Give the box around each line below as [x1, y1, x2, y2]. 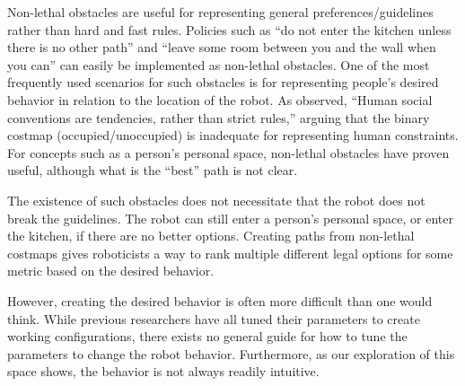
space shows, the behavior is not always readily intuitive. [7, 362, 320, 381]
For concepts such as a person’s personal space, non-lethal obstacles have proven [7, 143, 450, 162]
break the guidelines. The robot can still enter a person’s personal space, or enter [7, 208, 453, 227]
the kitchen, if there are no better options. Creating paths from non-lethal [7, 226, 415, 245]
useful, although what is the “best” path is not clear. [7, 161, 298, 180]
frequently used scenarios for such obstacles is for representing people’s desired [7, 73, 439, 92]
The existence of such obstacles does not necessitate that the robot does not [7, 190, 426, 209]
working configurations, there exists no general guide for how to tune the [7, 327, 408, 346]
